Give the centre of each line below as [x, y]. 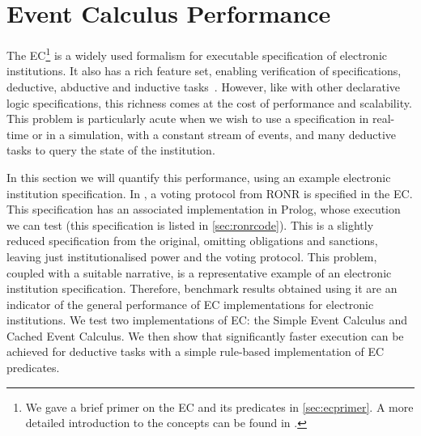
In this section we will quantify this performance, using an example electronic [199, 177]
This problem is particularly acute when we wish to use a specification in [188, 119]
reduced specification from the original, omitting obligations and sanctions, [192, 241]
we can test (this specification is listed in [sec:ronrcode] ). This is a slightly [190, 224]
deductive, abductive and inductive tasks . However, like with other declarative [203, 86]
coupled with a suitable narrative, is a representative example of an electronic [199, 272]
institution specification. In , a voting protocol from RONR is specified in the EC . [210, 193]
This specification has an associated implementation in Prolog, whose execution [204, 209]
